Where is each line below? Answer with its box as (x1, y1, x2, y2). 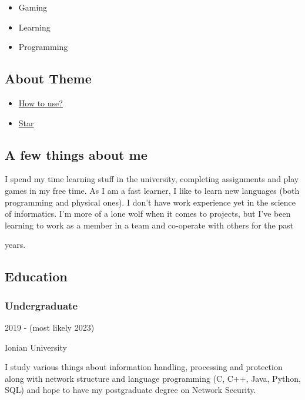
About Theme (5, 69, 92, 88)
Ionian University (5, 341, 67, 353)
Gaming (18, 1, 48, 13)
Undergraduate (5, 298, 78, 312)
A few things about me (5, 145, 148, 163)
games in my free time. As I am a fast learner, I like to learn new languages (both (5, 184, 300, 196)
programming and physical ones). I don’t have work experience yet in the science (5, 196, 296, 208)
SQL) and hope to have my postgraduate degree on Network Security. (5, 384, 256, 396)
